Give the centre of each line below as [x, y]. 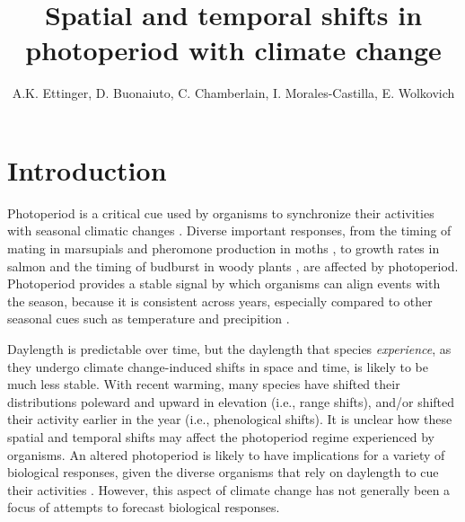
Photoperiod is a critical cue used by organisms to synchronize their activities [221, 212]
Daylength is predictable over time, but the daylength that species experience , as [229, 349]
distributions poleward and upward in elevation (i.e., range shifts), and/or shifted [231, 401]
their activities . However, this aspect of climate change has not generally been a [229, 489]
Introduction [87, 169]
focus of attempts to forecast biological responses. [144, 507]
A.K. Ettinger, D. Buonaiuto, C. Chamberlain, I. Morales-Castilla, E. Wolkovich [233, 93]
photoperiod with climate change [233, 50]
